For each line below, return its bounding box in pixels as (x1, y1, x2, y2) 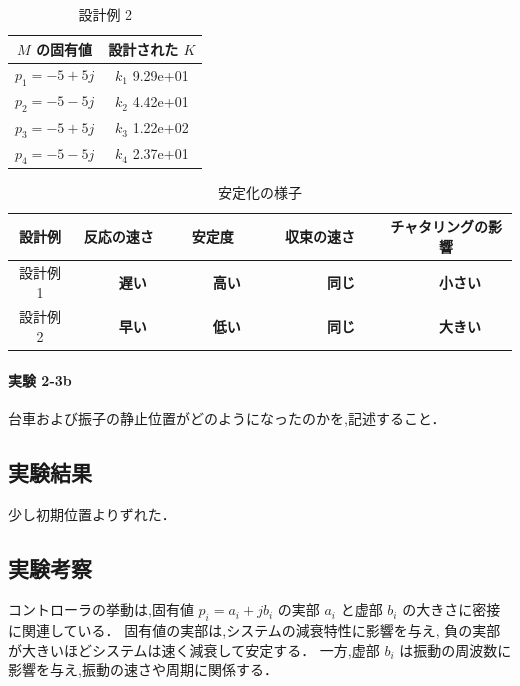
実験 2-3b (8, 369, 72, 390)
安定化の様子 (218, 181, 302, 202)
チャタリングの (390, 216, 489, 237)
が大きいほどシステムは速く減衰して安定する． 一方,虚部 (8, 639, 380, 660)
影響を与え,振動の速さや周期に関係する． (8, 659, 278, 680)
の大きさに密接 (402, 599, 501, 620)
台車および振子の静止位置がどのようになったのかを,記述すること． (8, 407, 446, 428)
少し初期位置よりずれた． (8, 503, 176, 524)
